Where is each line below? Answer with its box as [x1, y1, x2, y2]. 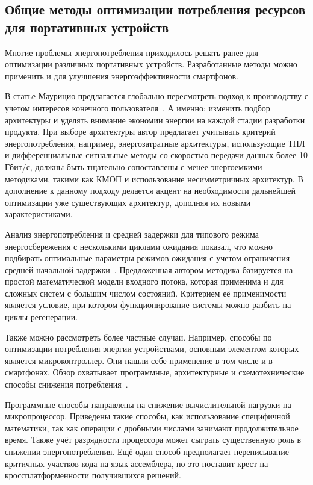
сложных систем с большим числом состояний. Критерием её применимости [5, 286, 287, 299]
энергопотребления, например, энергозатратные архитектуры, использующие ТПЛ [5, 137, 305, 149]
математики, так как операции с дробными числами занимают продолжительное [5, 421, 299, 434]
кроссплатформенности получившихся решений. [5, 469, 181, 481]
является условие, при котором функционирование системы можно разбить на [5, 298, 291, 311]
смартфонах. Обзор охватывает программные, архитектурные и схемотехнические [5, 366, 305, 378]
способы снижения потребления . [5, 378, 128, 391]
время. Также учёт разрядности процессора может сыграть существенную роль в [5, 433, 302, 446]
